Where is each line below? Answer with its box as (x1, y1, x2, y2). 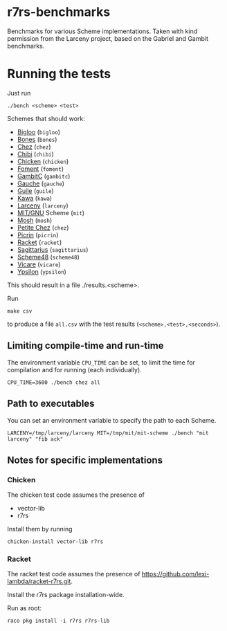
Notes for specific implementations (7, 454, 163, 466)
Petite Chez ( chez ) (17, 223, 69, 232)
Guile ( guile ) (17, 186, 54, 194)
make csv (7, 307, 33, 315)
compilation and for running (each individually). (7, 365, 142, 374)
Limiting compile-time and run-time (7, 340, 164, 351)
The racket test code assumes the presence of (7, 570, 140, 578)
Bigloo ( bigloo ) (17, 127, 61, 136)
